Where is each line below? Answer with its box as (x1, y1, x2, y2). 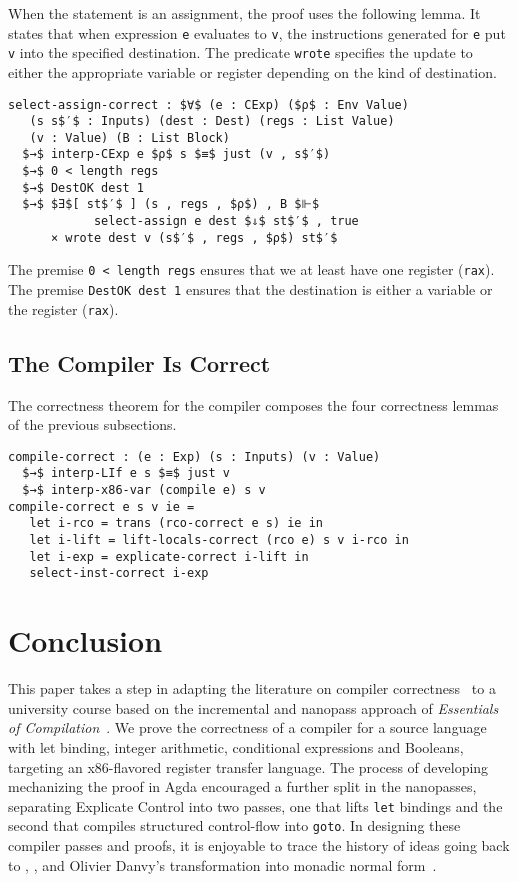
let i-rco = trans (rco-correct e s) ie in (29, 516, 323, 531)
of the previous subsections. (8, 414, 177, 435)
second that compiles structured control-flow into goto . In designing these (8, 815, 461, 836)
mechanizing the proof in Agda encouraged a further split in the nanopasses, (8, 776, 477, 797)
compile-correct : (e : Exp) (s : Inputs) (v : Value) (8, 449, 381, 464)
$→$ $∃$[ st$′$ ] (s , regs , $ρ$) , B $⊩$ (22, 197, 320, 212)
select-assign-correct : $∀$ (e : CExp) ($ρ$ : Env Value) (8, 97, 409, 112)
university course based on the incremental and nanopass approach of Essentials (8, 697, 499, 718)
